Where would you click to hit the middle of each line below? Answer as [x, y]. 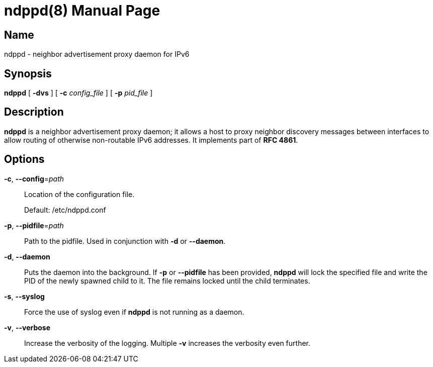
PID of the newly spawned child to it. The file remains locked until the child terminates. [167, 281]
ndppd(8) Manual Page [82, 11]
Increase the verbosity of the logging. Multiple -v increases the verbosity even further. [167, 343]
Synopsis [28, 73]
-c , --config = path [34, 178]
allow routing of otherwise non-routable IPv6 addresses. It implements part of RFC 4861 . [151, 140]
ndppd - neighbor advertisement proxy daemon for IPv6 [97, 54]
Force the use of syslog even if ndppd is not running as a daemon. [134, 312]
